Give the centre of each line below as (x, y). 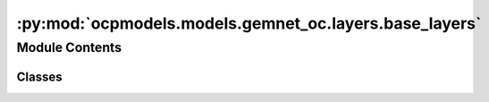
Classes (39, 76)
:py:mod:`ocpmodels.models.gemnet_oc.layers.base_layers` (249, 23)
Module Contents (69, 47)
